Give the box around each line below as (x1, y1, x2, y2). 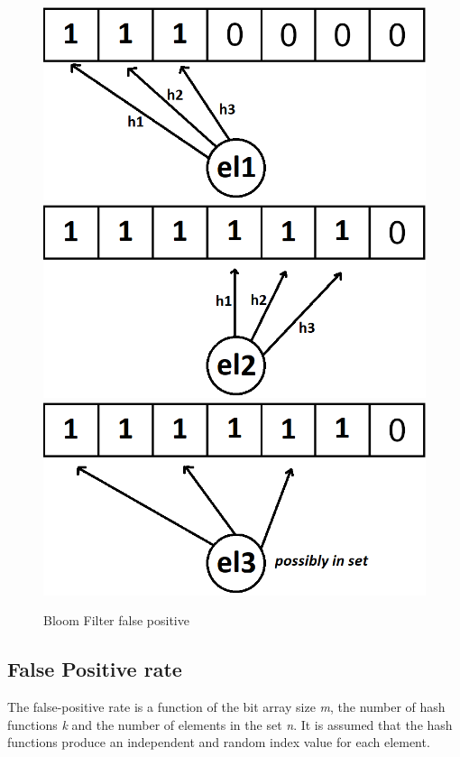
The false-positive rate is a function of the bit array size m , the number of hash (7, 697, 446, 716)
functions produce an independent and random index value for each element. (7, 733, 430, 752)
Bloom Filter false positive (43, 611, 189, 630)
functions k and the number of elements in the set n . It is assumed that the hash (7, 715, 453, 734)
